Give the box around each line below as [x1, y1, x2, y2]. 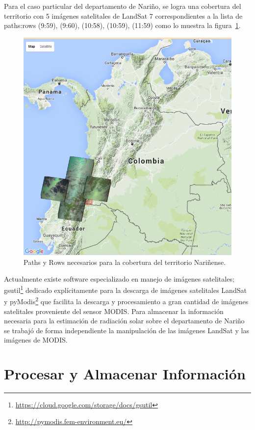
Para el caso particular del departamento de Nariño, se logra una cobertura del [4, 1, 241, 11]
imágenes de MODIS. [4, 335, 68, 345]
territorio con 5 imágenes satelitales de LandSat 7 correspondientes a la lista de [4, 10, 243, 21]
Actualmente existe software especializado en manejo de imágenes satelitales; [4, 273, 234, 284]
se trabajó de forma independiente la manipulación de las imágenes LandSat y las [4, 325, 249, 335]
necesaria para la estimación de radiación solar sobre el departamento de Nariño [4, 315, 245, 326]
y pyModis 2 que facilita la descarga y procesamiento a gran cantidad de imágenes [4, 295, 249, 307]
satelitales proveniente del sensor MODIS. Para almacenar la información [4, 306, 224, 316]
